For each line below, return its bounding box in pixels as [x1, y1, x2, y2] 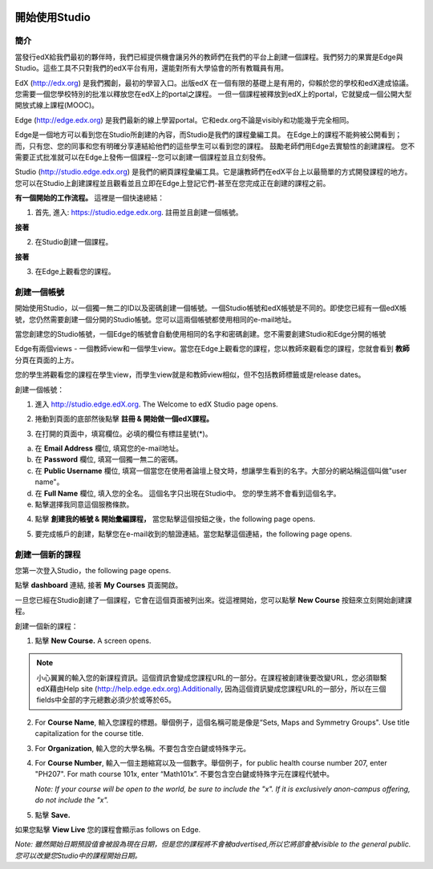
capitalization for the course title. [34, 729, 144, 738]
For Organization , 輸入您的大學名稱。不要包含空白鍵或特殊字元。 [34, 743, 251, 753]
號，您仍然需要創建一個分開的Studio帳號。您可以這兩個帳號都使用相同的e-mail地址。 [14, 314, 296, 324]
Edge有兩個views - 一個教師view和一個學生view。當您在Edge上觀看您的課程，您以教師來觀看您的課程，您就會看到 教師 [14, 344, 410, 354]
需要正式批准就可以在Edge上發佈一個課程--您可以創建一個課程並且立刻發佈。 [14, 152, 270, 162]
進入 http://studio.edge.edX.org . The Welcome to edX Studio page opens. [34, 399, 278, 409]
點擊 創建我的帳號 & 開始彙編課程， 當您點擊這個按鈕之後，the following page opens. [34, 514, 316, 524]
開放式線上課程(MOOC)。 [14, 100, 99, 110]
